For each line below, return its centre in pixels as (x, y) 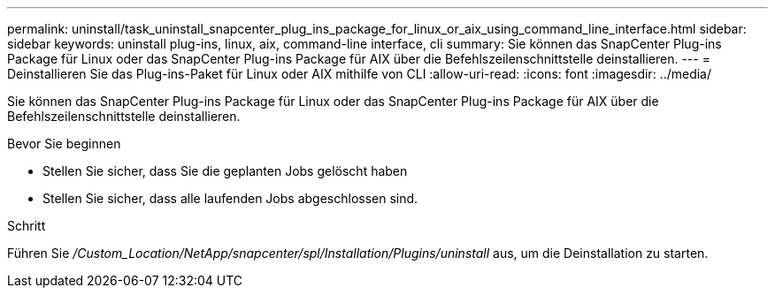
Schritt (27, 226)
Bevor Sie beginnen (64, 144)
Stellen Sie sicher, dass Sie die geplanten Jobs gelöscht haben (225, 171)
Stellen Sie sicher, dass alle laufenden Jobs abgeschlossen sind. (230, 198)
